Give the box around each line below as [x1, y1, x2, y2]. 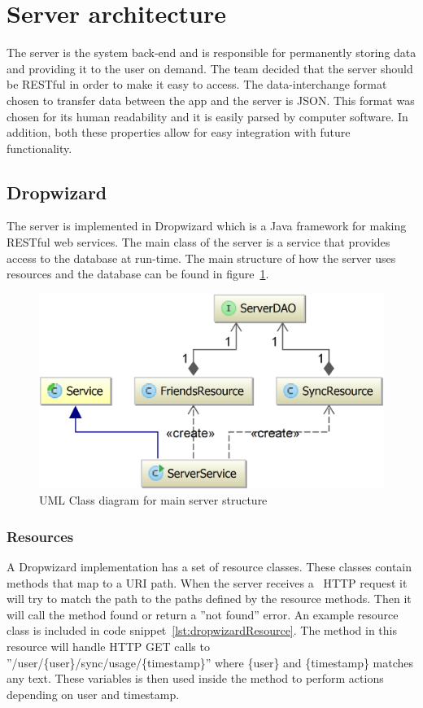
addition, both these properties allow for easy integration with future [7, 124, 351, 141]
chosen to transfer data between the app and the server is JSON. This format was [7, 91, 415, 108]
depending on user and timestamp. [7, 685, 180, 702]
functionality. [7, 139, 72, 156]
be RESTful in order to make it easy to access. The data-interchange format [7, 76, 387, 93]
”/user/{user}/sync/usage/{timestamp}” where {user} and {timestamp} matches [7, 653, 414, 671]
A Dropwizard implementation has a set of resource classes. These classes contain [7, 558, 412, 575]
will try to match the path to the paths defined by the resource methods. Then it [7, 590, 412, 607]
